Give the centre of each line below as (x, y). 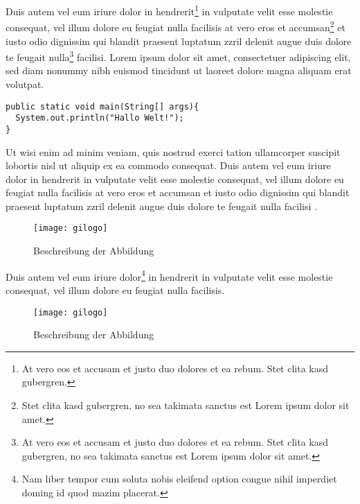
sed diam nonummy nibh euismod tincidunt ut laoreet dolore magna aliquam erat (179, 70)
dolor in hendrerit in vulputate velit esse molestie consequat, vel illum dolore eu (175, 179)
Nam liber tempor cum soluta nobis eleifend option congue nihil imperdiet (179, 479)
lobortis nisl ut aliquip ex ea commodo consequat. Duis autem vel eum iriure (168, 165)
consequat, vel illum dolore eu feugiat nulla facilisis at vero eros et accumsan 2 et (175, 26)
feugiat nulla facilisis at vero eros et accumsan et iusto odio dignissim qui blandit (178, 192)
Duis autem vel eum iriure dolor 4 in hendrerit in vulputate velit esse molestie (169, 275)
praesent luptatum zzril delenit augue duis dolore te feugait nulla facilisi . (161, 206)
